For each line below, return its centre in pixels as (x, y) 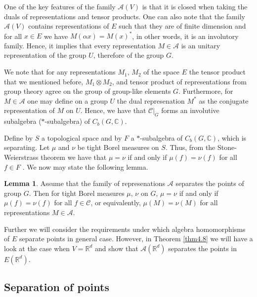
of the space (162, 72)
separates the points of (210, 183)
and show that (117, 248)
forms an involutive (190, 110)
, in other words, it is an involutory (185, 36)
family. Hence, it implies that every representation (80, 45)
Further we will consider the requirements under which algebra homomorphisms (125, 229)
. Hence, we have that (113, 110)
